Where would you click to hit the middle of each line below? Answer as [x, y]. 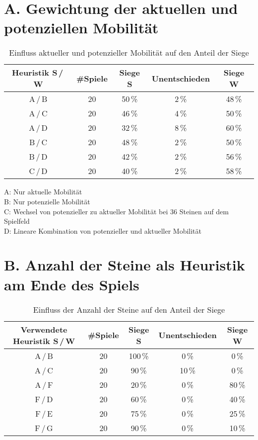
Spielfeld [17, 221]
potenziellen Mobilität [81, 28]
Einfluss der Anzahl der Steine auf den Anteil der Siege [129, 309]
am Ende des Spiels [72, 284]
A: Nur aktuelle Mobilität [43, 192]
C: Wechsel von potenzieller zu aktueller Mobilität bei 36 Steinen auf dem [116, 211]
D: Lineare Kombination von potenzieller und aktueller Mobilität [103, 230]
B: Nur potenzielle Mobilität [47, 201]
